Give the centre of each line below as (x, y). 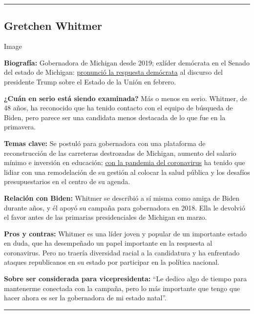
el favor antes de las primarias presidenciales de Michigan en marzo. (106, 217)
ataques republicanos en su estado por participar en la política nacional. (112, 262)
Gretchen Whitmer (53, 26)
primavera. (20, 127)
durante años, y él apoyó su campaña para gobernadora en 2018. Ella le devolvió (125, 207)
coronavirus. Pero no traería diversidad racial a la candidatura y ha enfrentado (122, 252)
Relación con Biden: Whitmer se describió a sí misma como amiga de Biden (122, 198)
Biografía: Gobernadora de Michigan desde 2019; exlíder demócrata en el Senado (127, 62)
